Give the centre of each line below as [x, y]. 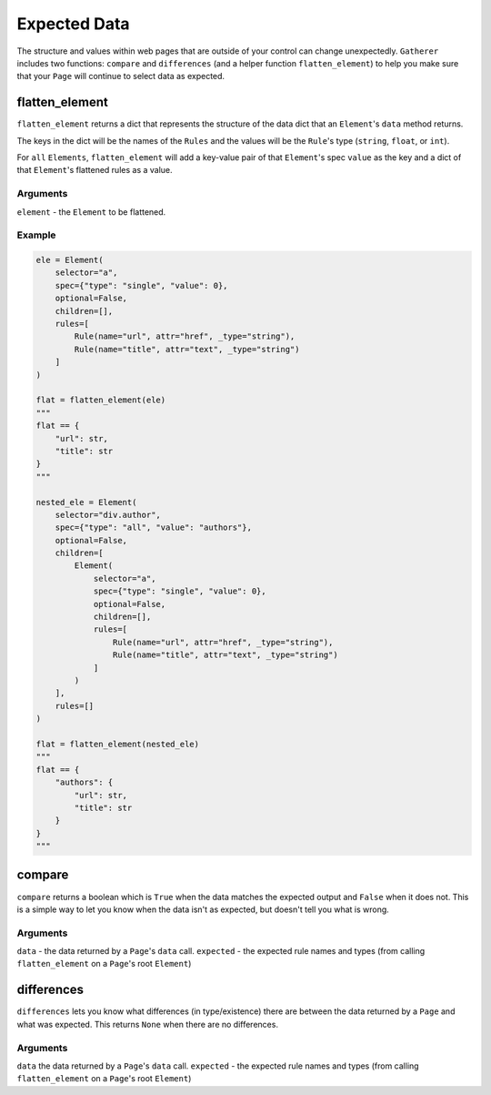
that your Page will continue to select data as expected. [121, 76]
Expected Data [74, 24]
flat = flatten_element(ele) [101, 400]
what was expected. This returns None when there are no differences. [148, 1024]
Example [36, 235]
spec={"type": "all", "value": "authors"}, [153, 527]
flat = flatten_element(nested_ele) [118, 744]
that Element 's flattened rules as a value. [95, 170]
